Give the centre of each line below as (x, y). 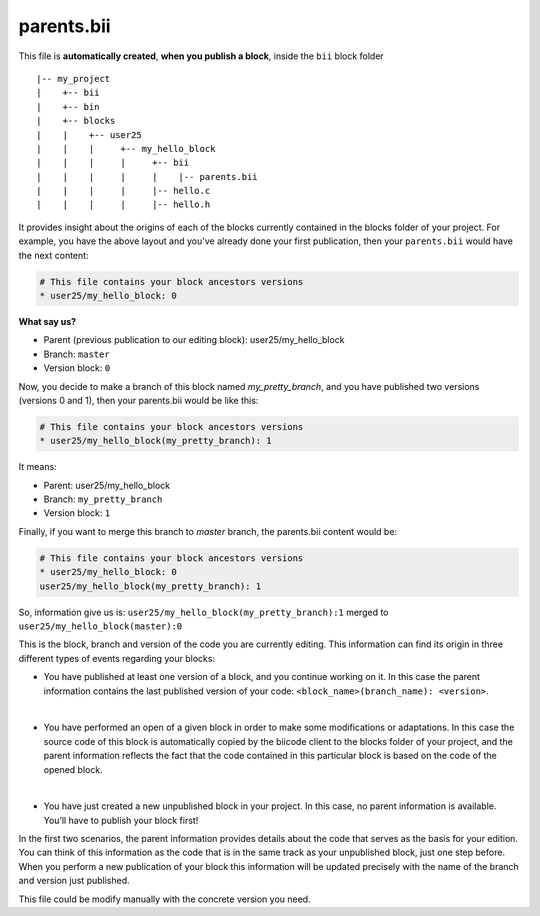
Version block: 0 (77, 368)
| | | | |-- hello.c (123, 191)
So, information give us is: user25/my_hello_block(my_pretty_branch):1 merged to (203, 612)
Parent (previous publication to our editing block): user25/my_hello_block (194, 340)
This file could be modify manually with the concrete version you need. (164, 899)
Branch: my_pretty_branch (103, 499)
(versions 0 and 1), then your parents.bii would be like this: (138, 400)
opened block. (73, 769)
